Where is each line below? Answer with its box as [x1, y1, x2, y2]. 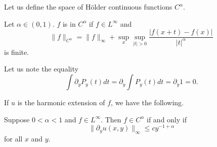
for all [4, 133, 23, 144]
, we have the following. [111, 97, 184, 108]
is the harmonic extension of [17, 97, 105, 108]
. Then [101, 114, 121, 124]
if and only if [147, 114, 187, 124]
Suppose [4, 114, 30, 124]
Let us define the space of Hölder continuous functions [4, 2, 172, 12]
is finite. [4, 46, 29, 57]
